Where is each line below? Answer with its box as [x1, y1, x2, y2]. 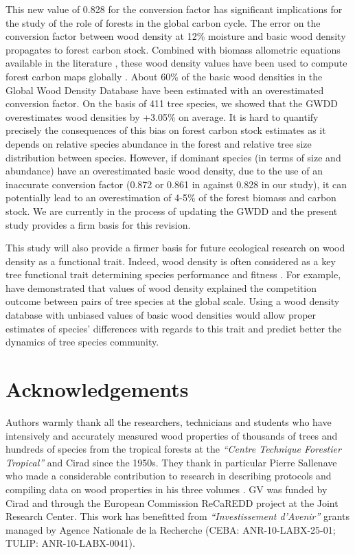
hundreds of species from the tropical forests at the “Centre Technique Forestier [5, 442, 341, 456]
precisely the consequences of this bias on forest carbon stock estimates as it [5, 123, 326, 137]
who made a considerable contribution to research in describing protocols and [5, 468, 332, 483]
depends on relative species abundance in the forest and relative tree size [5, 136, 312, 150]
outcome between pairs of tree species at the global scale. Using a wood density [5, 294, 340, 308]
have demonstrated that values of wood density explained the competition [5, 280, 317, 295]
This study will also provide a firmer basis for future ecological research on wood [5, 240, 345, 255]
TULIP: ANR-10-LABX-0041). [5, 536, 135, 550]
